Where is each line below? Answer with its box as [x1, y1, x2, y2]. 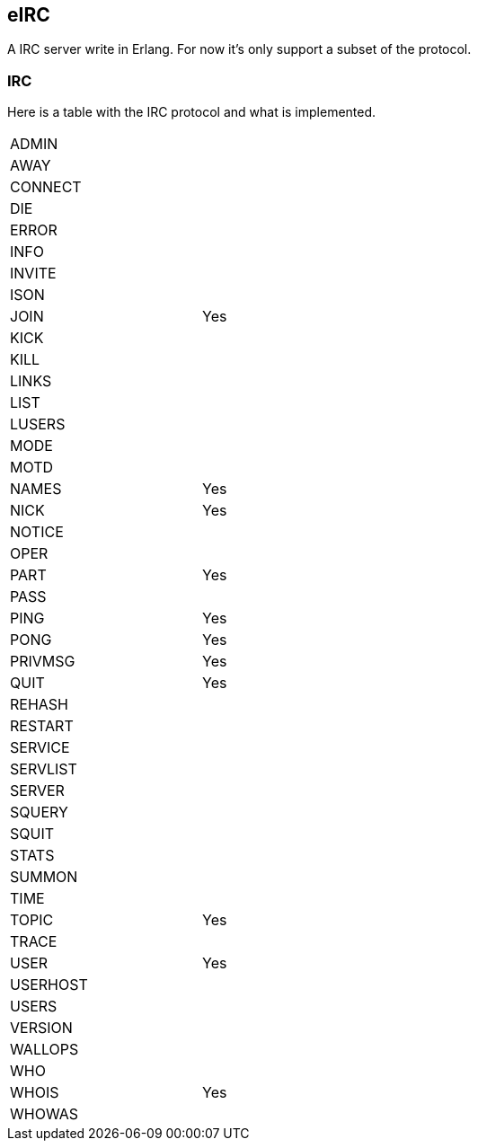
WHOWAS [10, 1105, 79, 1124]
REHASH [10, 695, 68, 714]
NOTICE [10, 523, 64, 542]
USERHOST [10, 976, 88, 994]
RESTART [10, 717, 74, 736]
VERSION [10, 1019, 73, 1038]
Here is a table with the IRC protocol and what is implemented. [7, 104, 376, 120]
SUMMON [10, 868, 78, 887]
